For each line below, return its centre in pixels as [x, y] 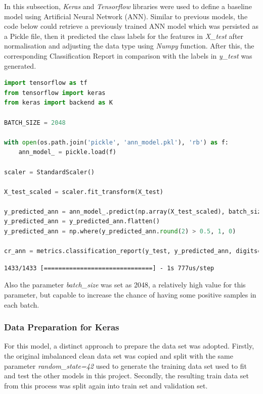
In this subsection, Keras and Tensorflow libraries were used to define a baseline [128, 6]
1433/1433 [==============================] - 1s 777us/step [109, 268]
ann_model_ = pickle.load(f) [67, 152]
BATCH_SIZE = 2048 [35, 122]
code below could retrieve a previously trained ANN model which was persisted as [131, 26]
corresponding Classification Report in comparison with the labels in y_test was [128, 55]
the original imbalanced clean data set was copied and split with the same [119, 356]
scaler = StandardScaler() [49, 172]
